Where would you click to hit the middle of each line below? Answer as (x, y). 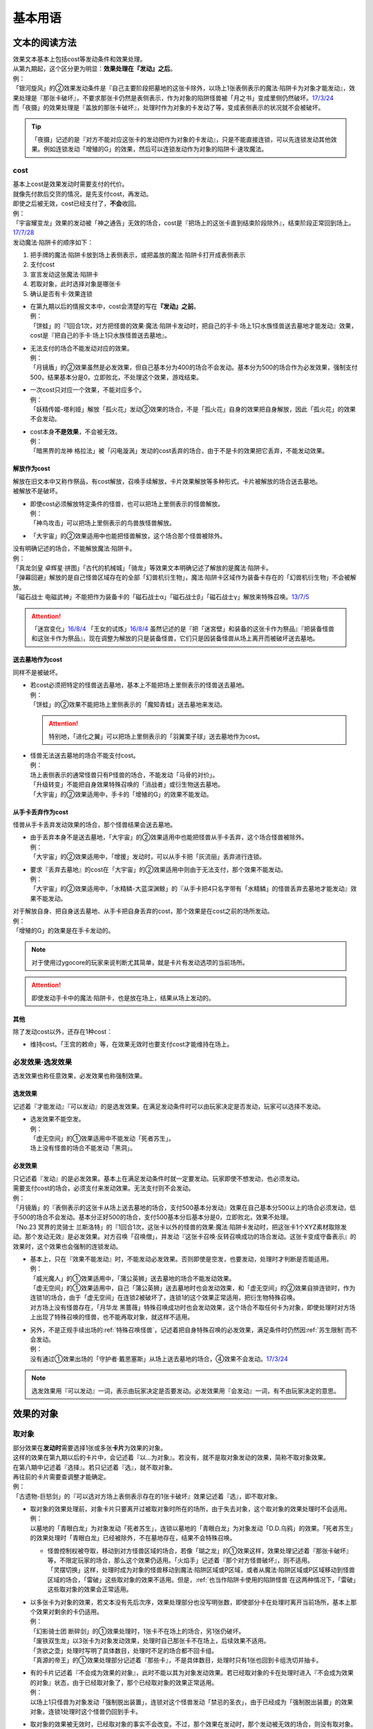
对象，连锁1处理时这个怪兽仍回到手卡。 (86, 1711)
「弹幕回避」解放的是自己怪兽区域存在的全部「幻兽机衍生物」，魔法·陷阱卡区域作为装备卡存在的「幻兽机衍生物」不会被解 (185, 577)
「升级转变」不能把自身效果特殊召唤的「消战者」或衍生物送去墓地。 (127, 784)
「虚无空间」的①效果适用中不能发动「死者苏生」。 (103, 1138)
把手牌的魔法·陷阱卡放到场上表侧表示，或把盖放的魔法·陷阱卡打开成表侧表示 (138, 255)
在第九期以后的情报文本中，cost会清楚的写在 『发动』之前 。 (115, 306)
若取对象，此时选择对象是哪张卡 (75, 284)
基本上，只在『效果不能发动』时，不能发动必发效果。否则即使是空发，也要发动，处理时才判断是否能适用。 (181, 1259)
